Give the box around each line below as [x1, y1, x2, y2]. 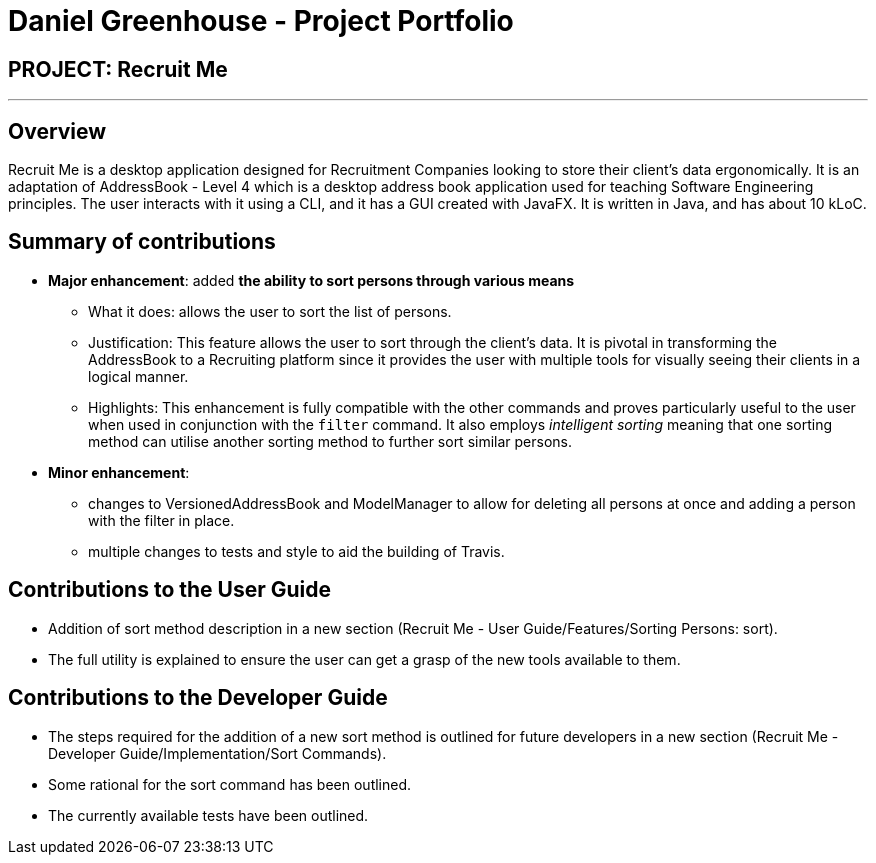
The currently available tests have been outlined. [48, 806, 369, 824]
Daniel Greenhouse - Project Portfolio [8, 4, 514, 38]
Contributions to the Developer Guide [8, 685, 388, 711]
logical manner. [88, 367, 189, 385]
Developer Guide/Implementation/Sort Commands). [48, 744, 387, 762]
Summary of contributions [8, 229, 276, 255]
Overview [8, 118, 107, 144]
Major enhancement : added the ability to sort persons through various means [48, 271, 575, 289]
